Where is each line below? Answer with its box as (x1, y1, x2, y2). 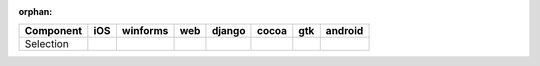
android (325, 24, 364, 38)
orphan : (18, 6, 53, 17)
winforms (121, 24, 169, 38)
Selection (24, 37, 69, 51)
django (211, 24, 246, 38)
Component (24, 24, 83, 38)
